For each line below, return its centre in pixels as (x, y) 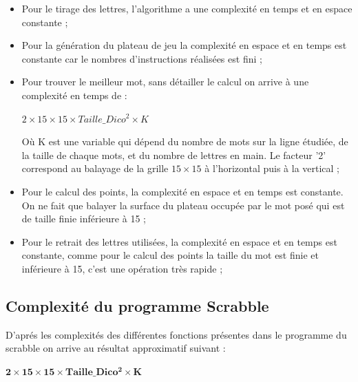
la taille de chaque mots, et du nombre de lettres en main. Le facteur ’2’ (174, 155)
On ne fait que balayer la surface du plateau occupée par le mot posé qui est (183, 205)
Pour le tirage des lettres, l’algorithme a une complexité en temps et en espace (187, 8)
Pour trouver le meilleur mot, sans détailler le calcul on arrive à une (165, 82)
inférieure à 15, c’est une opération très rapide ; (122, 268)
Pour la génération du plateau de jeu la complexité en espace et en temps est (184, 45)
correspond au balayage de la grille (95, 168)
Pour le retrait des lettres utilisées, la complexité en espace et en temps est (179, 241)
